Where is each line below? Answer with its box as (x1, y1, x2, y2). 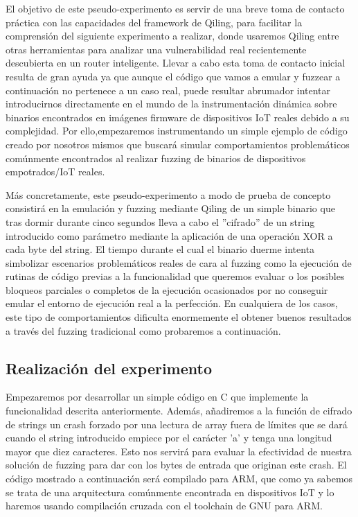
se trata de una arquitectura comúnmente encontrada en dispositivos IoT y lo (6, 484, 334, 499)
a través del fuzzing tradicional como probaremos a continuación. (6, 323, 281, 338)
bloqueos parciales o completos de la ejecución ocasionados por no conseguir (6, 282, 328, 297)
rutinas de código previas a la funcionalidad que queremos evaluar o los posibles (6, 269, 345, 283)
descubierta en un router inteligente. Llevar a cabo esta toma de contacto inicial (6, 55, 346, 70)
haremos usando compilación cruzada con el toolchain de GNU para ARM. (6, 498, 323, 513)
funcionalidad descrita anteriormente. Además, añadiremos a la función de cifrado (6, 403, 352, 418)
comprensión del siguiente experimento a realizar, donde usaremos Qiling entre (6, 28, 339, 43)
